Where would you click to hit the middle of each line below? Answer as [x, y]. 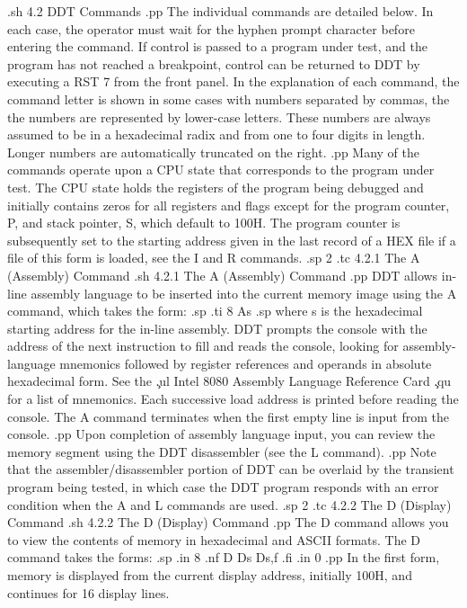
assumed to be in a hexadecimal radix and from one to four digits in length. [216, 134]
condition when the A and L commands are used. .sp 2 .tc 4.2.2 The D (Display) [229, 504]
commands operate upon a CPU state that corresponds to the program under [221, 170]
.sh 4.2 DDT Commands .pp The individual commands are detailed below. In [220, 11]
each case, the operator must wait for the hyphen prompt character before [211, 28]
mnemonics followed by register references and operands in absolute [246, 363]
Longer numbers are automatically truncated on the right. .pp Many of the [214, 152]
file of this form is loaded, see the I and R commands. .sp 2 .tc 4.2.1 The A [214, 258]
